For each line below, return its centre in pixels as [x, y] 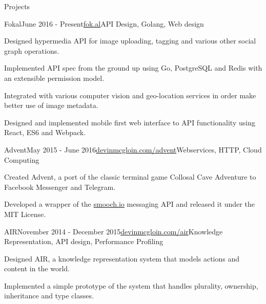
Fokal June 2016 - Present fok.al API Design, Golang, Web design [104, 23]
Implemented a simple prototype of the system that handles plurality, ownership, [131, 285]
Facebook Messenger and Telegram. [60, 187]
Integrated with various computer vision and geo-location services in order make [130, 95]
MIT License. [25, 214]
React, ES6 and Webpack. [45, 132]
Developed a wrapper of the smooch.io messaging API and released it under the [129, 204]
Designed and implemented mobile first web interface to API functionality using [130, 122]
